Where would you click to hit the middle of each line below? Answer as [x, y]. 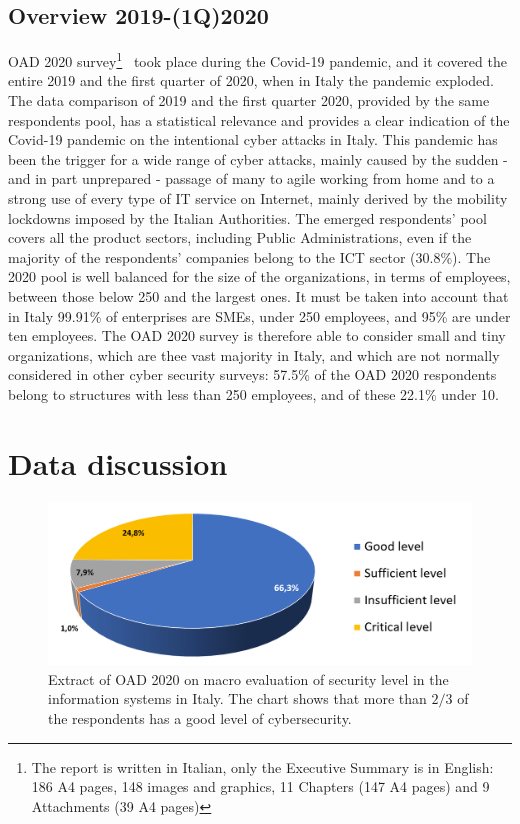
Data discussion [118, 462]
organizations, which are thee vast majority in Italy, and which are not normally [254, 354]
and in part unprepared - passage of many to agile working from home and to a [251, 178]
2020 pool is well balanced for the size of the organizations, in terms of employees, [259, 276]
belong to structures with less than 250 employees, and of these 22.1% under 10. [253, 393]
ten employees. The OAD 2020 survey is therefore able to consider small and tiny [257, 335]
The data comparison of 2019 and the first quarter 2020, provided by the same [249, 100]
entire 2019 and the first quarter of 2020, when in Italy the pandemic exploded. [251, 80]
